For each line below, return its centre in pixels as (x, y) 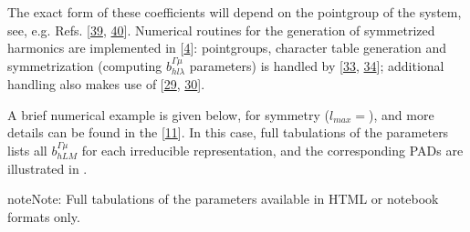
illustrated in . (47, 168)
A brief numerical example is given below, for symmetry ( (169, 114)
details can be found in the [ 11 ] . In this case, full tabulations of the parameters (228, 132)
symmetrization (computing (85, 65)
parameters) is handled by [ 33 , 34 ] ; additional (317, 65)
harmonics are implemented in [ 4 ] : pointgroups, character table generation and (227, 48)
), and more (402, 114)
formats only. (44, 216)
